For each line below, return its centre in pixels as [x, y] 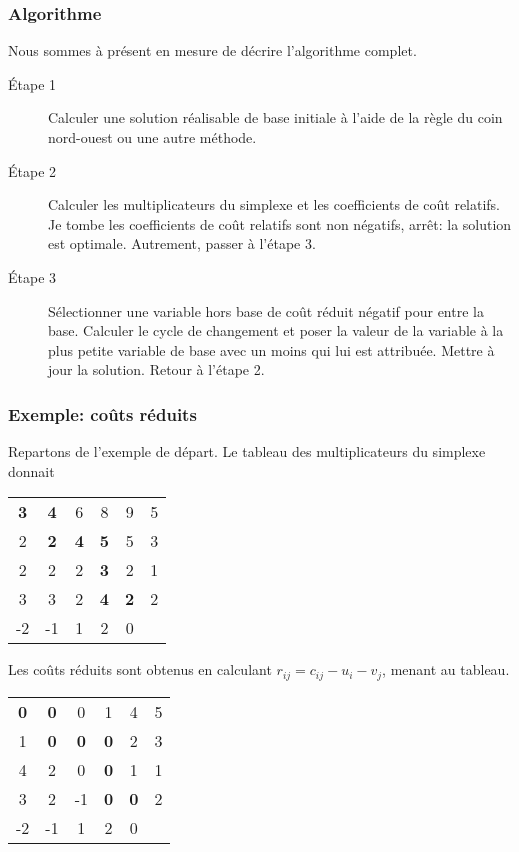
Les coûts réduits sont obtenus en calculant [140, 669]
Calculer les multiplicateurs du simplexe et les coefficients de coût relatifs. [274, 204]
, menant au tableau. [446, 669]
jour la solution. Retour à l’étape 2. [156, 369]
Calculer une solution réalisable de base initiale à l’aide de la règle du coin [275, 117]
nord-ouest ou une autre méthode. [152, 137]
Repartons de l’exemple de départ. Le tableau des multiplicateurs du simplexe [247, 451]
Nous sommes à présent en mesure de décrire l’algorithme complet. [212, 50]
